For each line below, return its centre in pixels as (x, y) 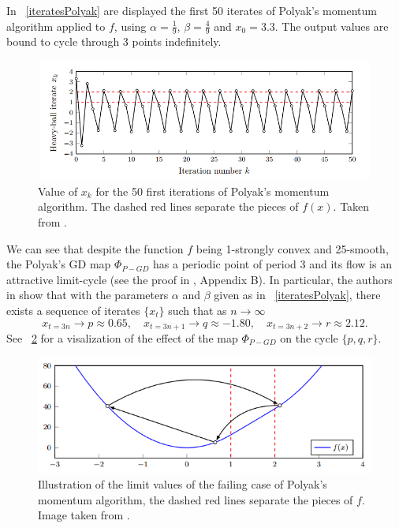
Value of (58, 191)
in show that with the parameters (88, 295)
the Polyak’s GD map (59, 264)
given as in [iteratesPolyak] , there (297, 295)
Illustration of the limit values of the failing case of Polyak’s (183, 484)
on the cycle (309, 337)
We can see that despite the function (95, 248)
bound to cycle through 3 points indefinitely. (114, 41)
